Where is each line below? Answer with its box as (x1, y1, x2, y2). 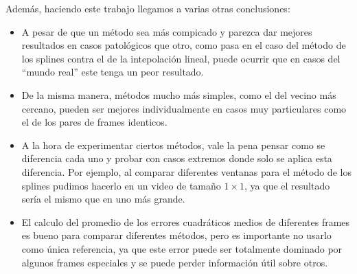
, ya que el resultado (244, 178, 330, 192)
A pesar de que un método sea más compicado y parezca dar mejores (21, 24, 312, 38)
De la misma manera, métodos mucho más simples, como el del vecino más (21, 87, 336, 102)
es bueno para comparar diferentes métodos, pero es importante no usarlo (21, 228, 332, 242)
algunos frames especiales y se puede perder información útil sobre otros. (21, 255, 328, 269)
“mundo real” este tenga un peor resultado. (21, 65, 204, 79)
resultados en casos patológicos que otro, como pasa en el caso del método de (21, 38, 346, 52)
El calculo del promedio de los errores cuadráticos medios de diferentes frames (21, 214, 350, 229)
